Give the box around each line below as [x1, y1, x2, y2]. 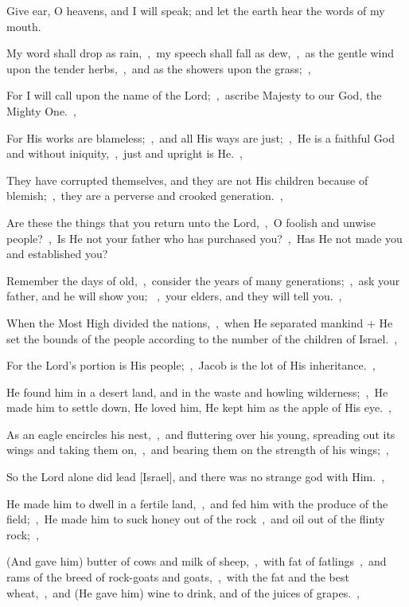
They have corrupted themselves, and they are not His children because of [6, 171, 368, 188]
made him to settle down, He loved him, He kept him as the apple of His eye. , [6, 399, 391, 416]
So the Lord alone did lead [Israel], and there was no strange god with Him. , [6, 468, 385, 485]
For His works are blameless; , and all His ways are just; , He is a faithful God [6, 129, 395, 146]
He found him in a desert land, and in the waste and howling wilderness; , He [6, 383, 388, 400]
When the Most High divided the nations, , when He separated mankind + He [6, 314, 393, 331]
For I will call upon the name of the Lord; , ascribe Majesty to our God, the [6, 87, 382, 104]
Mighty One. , [6, 102, 76, 119]
